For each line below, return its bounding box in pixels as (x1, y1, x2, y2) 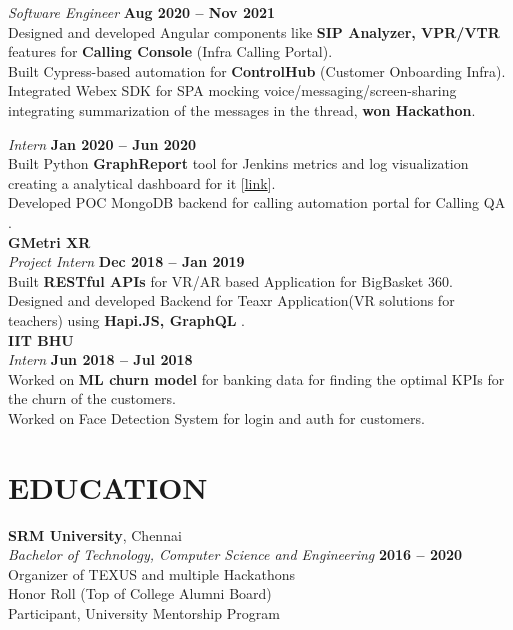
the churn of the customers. (8, 388, 176, 409)
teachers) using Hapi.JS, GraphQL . (8, 309, 245, 330)
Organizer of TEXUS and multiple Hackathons (8, 563, 295, 584)
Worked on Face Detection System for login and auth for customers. (8, 407, 425, 428)
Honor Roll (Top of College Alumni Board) (8, 583, 272, 604)
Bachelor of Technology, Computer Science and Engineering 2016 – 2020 (8, 544, 463, 565)
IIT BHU (8, 329, 74, 350)
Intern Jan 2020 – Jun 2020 (8, 133, 197, 154)
